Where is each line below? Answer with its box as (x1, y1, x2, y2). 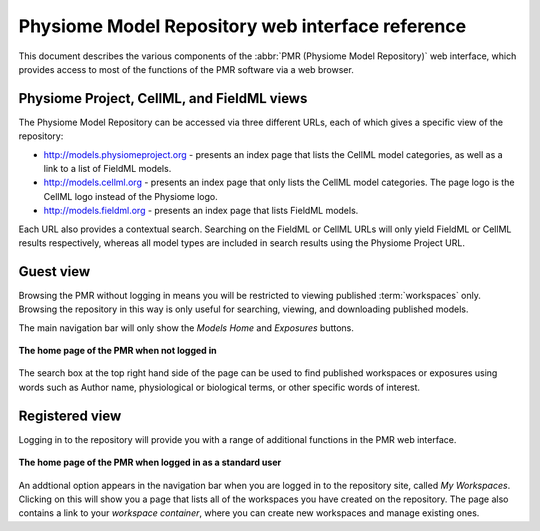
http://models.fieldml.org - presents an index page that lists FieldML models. (43, 205, 359, 217)
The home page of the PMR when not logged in (18, 345, 217, 357)
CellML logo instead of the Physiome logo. (43, 190, 219, 202)
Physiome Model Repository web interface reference (18, 15, 467, 37)
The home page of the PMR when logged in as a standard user (18, 456, 282, 469)
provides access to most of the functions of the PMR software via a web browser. (18, 63, 354, 75)
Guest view (18, 263, 91, 280)
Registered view (18, 407, 122, 424)
